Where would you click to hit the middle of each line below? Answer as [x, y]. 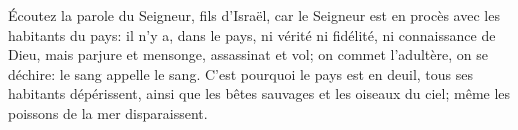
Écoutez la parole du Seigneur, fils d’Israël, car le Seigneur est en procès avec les [254, 15]
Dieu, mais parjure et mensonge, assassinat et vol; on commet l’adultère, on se [248, 54]
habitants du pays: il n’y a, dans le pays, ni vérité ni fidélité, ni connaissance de [252, 34]
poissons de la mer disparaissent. [108, 112]
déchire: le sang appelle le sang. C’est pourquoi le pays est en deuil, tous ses [240, 73]
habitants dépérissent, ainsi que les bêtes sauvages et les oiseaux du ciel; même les [259, 93]
